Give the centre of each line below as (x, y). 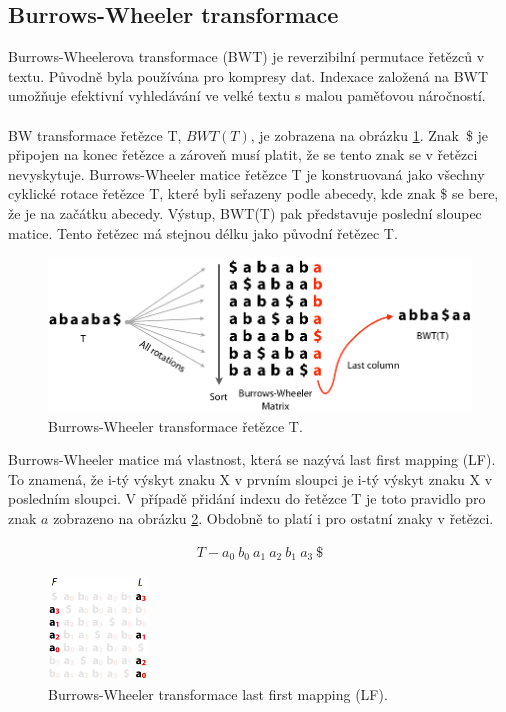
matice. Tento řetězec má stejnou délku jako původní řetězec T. (203, 232)
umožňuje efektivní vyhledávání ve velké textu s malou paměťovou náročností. (247, 95)
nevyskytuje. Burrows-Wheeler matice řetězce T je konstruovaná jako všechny (246, 173)
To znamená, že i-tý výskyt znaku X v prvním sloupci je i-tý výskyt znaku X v (250, 478)
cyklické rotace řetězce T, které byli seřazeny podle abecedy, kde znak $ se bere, (253, 193)
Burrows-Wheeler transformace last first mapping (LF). (218, 693)
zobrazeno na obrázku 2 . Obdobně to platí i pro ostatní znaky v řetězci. (273, 517)
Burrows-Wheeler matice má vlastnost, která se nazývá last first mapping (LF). (252, 459)
